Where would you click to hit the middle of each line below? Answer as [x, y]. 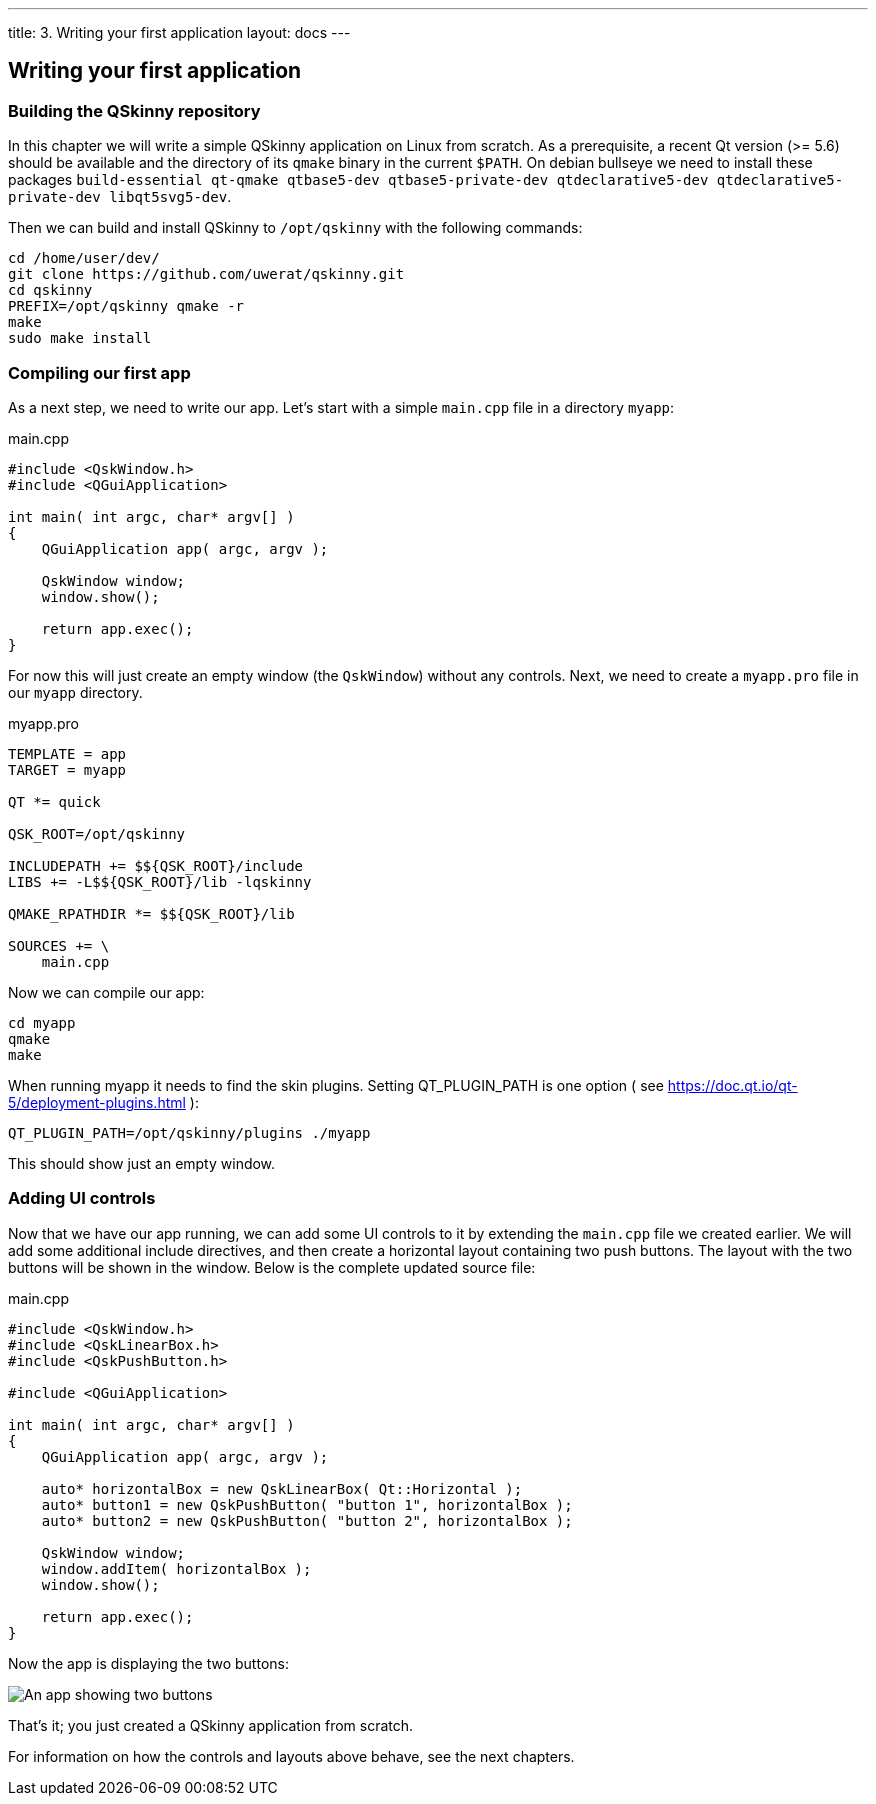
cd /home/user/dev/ [84, 258]
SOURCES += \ [59, 945]
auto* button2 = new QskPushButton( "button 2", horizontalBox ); [307, 1520]
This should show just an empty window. [142, 1163]
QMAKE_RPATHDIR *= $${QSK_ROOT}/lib [151, 913]
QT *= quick [54, 801]
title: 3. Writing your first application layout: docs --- [179, 32]
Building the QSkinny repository [134, 110]
